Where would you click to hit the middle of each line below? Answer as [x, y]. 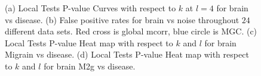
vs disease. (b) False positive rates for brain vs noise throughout [122, 19]
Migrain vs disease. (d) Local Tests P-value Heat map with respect [127, 54]
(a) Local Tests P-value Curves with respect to [90, 8]
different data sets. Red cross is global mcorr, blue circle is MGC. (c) [131, 31]
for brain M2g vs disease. [90, 66]
